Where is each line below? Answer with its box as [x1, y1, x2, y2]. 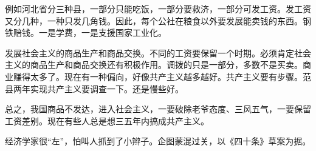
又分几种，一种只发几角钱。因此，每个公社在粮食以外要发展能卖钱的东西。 [5, 14, 303, 27]
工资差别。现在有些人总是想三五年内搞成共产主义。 [5, 114, 209, 127]
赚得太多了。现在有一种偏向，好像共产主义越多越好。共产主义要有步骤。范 [13, 70, 311, 82]
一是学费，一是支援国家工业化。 [38, 26, 167, 39]
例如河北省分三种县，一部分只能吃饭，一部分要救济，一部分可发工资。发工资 [5, 2, 311, 15]
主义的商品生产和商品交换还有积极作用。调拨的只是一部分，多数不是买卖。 [5, 58, 303, 71]
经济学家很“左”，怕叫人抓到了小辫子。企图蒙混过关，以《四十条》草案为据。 [5, 135, 311, 147]
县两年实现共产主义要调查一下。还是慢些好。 [5, 82, 184, 95]
